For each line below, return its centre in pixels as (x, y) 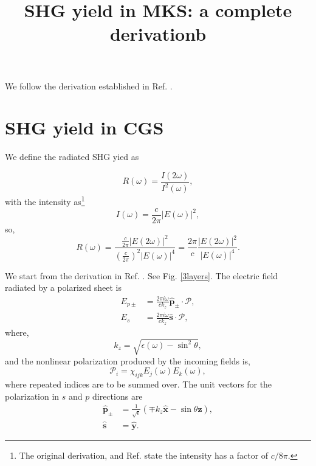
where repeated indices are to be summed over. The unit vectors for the (139, 384)
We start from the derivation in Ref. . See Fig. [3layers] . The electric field (142, 275)
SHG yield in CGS (84, 127)
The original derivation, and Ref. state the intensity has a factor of (144, 455)
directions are (117, 396)
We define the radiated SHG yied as (72, 157)
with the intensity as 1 (45, 200)
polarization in (32, 396)
